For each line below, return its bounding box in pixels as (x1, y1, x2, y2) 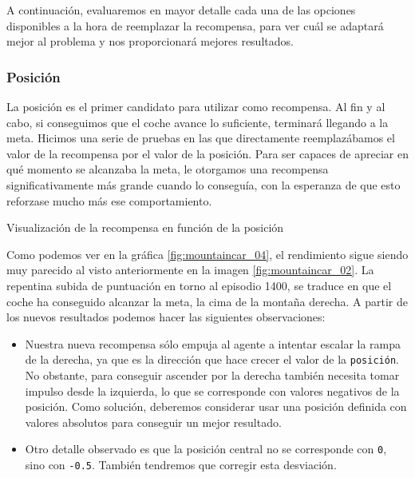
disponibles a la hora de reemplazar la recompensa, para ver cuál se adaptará (6, 17, 384, 34)
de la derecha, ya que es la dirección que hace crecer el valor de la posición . (25, 351, 399, 368)
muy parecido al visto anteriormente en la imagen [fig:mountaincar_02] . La (6, 261, 374, 278)
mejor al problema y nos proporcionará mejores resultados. (6, 33, 294, 50)
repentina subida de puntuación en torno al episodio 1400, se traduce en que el (6, 277, 392, 293)
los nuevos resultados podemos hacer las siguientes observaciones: (6, 309, 326, 325)
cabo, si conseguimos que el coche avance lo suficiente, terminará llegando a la (6, 114, 389, 130)
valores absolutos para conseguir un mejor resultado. (25, 413, 282, 430)
